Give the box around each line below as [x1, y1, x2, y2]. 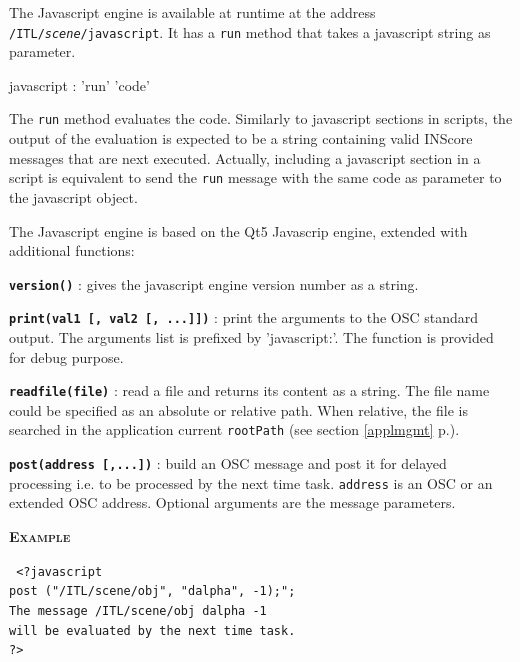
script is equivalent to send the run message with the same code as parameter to [9, 167, 502, 188]
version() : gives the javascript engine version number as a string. [9, 273, 419, 294]
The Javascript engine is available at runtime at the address [9, 2, 376, 22]
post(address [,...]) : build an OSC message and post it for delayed [9, 453, 447, 474]
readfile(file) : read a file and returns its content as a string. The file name [9, 380, 490, 401]
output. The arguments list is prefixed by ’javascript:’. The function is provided [9, 327, 494, 348]
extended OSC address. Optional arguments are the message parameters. [9, 492, 456, 513]
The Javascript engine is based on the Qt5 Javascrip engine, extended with [9, 220, 468, 241]
